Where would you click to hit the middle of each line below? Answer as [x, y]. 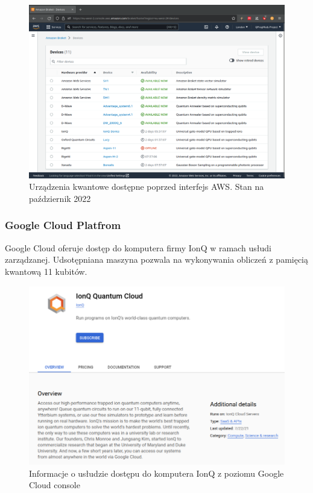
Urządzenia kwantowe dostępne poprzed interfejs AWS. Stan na [147, 187]
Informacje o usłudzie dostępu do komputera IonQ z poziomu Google [156, 473]
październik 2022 [60, 198]
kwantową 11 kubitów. [46, 271]
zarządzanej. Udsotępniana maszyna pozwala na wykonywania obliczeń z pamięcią [157, 259]
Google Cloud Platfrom [63, 225]
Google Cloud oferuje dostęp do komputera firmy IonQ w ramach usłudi [138, 247]
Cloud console [55, 485]
